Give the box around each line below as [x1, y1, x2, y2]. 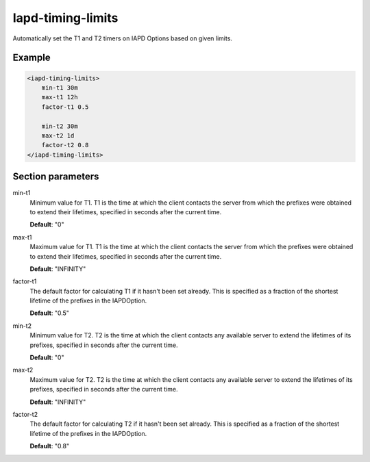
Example [12, 52, 51, 64]
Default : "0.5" [29, 309, 70, 318]
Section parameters [12, 171, 99, 183]
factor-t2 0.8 [41, 141, 89, 149]
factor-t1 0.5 [41, 103, 89, 111]
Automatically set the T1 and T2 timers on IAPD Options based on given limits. [12, 34, 233, 42]
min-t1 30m [41, 84, 78, 92]
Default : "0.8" [29, 442, 70, 450]
